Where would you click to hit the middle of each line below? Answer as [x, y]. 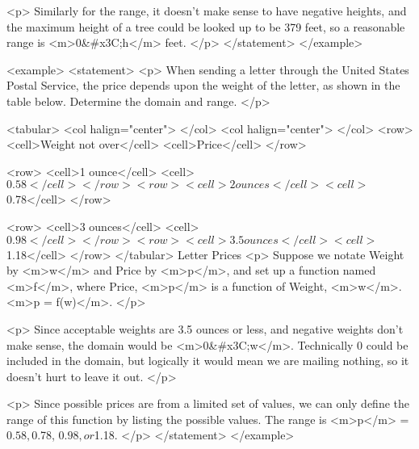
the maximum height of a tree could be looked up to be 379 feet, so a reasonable [206, 26]
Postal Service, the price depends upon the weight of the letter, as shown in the [203, 85]
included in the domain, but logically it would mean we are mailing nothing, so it [208, 361]
